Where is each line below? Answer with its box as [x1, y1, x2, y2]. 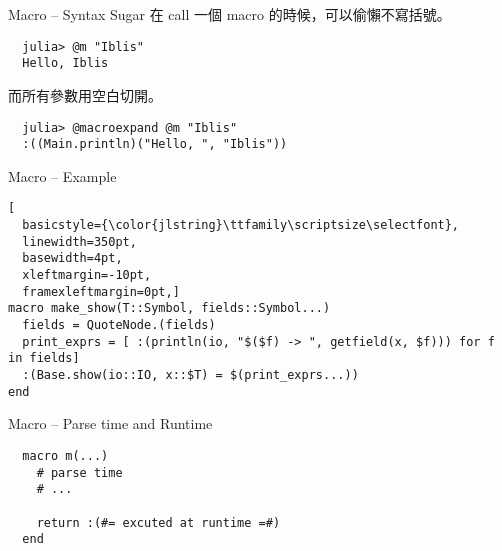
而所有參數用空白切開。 [8, 84, 162, 105]
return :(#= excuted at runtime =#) [36, 515, 281, 530]
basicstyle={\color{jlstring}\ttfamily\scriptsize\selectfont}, [22, 218, 460, 233]
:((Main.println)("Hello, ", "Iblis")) [22, 137, 288, 152]
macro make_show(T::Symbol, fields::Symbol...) [8, 301, 331, 316]
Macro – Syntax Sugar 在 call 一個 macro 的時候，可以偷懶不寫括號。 [8, 4, 451, 24]
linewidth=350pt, [22, 234, 137, 249]
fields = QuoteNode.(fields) [22, 318, 216, 332]
